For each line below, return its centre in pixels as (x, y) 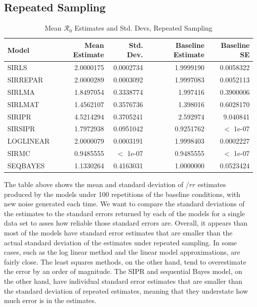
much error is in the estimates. (50, 300)
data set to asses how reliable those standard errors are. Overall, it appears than (126, 223)
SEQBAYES (26, 165)
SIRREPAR (25, 80)
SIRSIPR (21, 129)
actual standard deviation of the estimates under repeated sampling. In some (121, 242)
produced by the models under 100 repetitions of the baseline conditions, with (122, 194)
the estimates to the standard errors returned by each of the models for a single (125, 213)
